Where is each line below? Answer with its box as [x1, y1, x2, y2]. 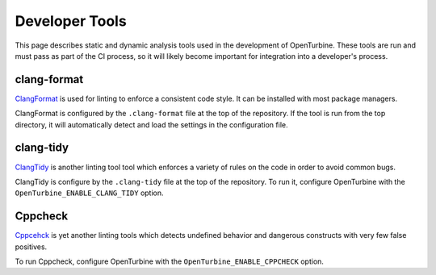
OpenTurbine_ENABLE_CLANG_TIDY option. [15, 188, 165, 198]
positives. [15, 242, 48, 252]
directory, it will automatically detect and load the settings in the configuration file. [15, 119, 288, 129]
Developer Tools [15, 12, 127, 30]
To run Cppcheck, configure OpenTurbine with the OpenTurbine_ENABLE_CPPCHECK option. [15, 256, 325, 266]
